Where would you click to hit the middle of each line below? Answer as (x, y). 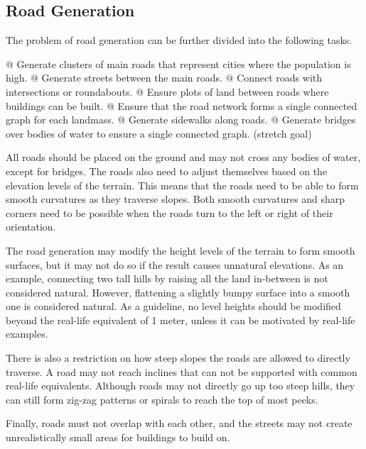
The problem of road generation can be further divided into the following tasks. (179, 40)
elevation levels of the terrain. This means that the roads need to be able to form (182, 185)
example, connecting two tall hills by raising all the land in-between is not (167, 278)
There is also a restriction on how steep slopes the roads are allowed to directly (178, 358)
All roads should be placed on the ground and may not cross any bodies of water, (183, 157)
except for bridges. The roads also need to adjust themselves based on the (167, 171)
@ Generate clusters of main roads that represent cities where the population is (178, 63)
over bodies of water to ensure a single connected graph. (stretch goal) (159, 133)
